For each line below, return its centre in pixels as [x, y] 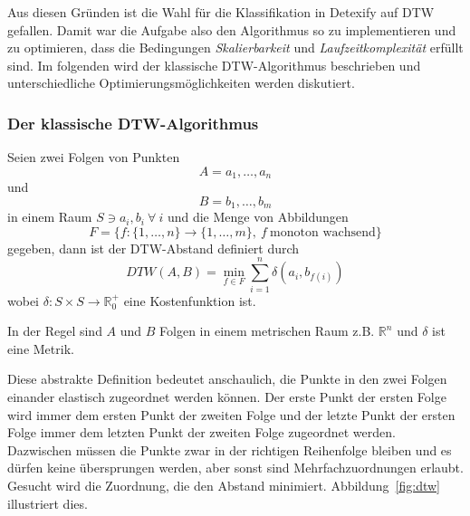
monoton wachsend [323, 232]
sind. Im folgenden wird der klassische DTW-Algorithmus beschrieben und [214, 65]
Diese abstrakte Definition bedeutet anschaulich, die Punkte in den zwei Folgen [227, 379]
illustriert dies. [48, 503]
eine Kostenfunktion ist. [190, 300]
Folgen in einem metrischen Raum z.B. [267, 331]
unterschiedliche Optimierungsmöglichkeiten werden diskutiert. [181, 83]
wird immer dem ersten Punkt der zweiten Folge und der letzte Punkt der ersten [231, 414]
